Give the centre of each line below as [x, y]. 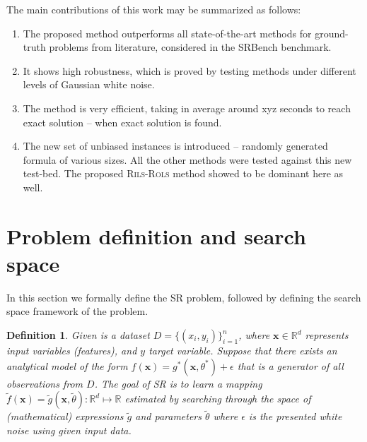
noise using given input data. [69, 430]
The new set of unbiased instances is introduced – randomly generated [175, 146]
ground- [332, 33]
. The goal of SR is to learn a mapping [178, 383]
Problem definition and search [156, 235]
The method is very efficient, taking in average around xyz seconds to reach [187, 108]
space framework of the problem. [77, 311]
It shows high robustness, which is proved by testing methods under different [190, 70]
